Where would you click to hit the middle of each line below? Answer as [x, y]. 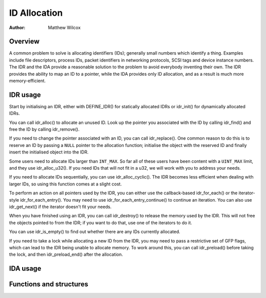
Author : [17, 28]
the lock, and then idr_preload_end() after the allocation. [66, 254]
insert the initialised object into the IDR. [49, 152]
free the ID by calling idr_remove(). [44, 129]
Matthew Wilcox [64, 28]
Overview [24, 42]
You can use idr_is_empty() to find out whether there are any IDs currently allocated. [95, 232]
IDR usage [25, 95]
